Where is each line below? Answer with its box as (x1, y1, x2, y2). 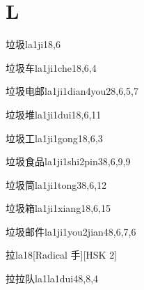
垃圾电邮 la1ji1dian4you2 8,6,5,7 (6, 84, 138, 98)
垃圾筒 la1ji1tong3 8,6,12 (6, 177, 107, 192)
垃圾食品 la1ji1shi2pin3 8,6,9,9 (6, 154, 131, 169)
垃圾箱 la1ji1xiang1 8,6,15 (6, 201, 111, 215)
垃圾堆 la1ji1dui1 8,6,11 (6, 107, 102, 121)
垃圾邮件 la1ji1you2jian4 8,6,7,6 (6, 224, 136, 238)
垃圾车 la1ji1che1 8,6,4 (6, 60, 97, 75)
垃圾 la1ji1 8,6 (6, 37, 61, 52)
